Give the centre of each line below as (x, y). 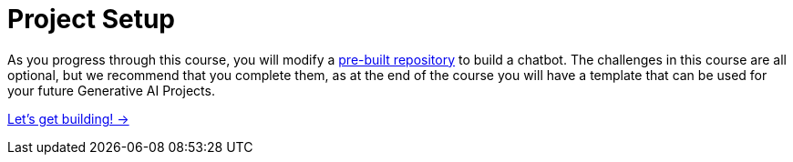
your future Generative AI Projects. (111, 90)
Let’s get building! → (68, 118)
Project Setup (92, 19)
